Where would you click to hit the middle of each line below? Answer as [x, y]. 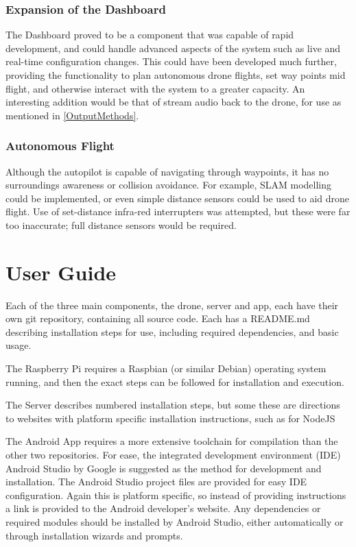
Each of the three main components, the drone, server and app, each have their [172, 305]
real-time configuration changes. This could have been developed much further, [171, 61]
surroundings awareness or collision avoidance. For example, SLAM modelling [169, 185]
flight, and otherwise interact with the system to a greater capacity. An [155, 88]
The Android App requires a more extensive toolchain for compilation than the [172, 441]
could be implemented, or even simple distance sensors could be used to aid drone [178, 198]
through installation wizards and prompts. [94, 535]
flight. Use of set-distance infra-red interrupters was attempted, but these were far [178, 211]
